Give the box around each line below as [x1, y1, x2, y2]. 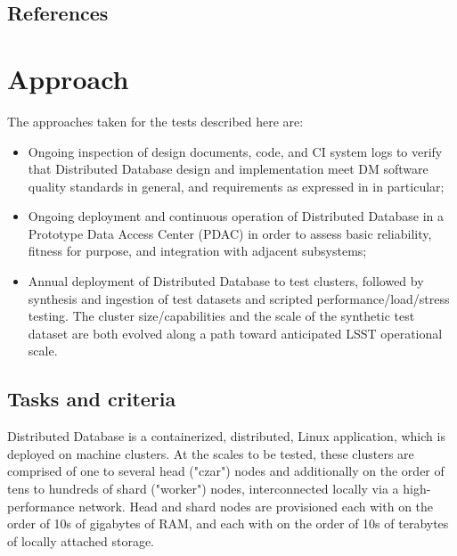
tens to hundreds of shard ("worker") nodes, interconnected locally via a [7, 479, 399, 498]
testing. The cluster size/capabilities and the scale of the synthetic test [28, 307, 415, 325]
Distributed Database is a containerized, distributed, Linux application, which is [7, 427, 445, 446]
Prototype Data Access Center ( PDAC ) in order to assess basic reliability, [28, 224, 432, 242]
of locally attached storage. [7, 531, 155, 550]
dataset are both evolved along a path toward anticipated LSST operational [28, 323, 443, 342]
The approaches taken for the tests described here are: [7, 111, 304, 130]
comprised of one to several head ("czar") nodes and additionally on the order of [7, 462, 445, 480]
